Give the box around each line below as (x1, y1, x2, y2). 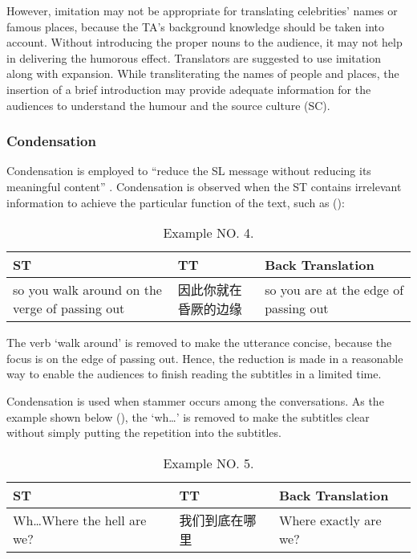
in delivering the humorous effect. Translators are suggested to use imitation (6, 49, 381, 66)
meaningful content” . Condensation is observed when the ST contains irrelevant (6, 177, 402, 194)
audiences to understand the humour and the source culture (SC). (6, 96, 330, 113)
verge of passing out (13, 299, 125, 318)
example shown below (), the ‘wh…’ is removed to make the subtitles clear (6, 408, 370, 425)
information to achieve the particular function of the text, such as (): (6, 194, 345, 210)
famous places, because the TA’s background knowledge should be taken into (6, 18, 384, 35)
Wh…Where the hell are (13, 510, 147, 529)
